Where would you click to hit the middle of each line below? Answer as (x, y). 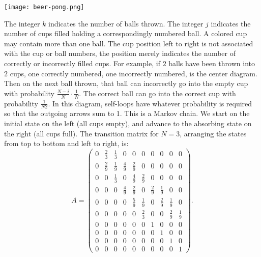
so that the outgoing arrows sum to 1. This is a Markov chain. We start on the (127, 113)
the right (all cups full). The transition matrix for (81, 133)
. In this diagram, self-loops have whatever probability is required (150, 103)
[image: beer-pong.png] (44, 7)
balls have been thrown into (212, 63)
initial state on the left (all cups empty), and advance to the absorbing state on (128, 123)
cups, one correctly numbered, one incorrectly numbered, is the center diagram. (134, 73)
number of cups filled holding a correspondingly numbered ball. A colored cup (126, 33)
